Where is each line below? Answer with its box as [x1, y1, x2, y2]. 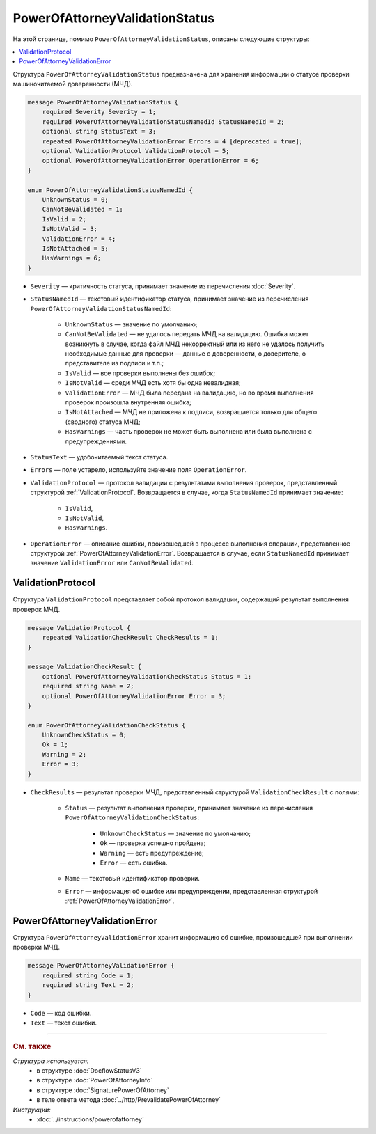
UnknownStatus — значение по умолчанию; [65, 320, 198, 329]
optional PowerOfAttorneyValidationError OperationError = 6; [42, 157, 259, 165]
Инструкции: [13, 1105, 52, 1114]
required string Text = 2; [42, 982, 135, 989]
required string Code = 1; [42, 971, 135, 979]
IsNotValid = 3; [42, 225, 97, 233]
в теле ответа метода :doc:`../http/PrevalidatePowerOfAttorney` [36, 1096, 221, 1104]
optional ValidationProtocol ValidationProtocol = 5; [42, 147, 230, 155]
